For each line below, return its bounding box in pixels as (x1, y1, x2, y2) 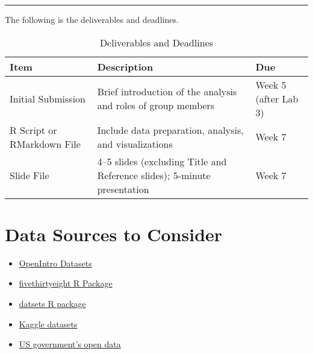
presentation (97, 182, 149, 196)
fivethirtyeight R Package (19, 277, 113, 289)
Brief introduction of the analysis (97, 84, 237, 99)
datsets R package (19, 297, 86, 309)
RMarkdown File (10, 136, 81, 151)
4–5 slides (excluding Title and (97, 154, 227, 168)
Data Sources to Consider (5, 221, 223, 246)
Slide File (10, 168, 49, 182)
